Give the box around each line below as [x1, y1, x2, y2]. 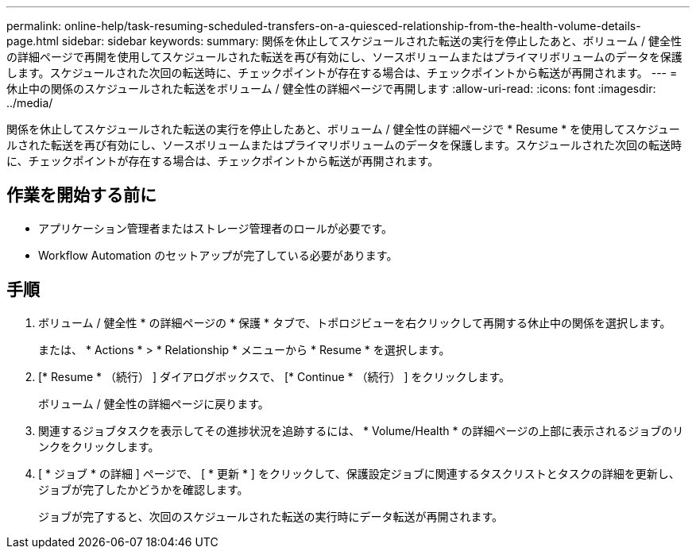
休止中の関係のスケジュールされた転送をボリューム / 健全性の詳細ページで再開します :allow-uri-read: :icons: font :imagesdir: [6, 82, 656, 95]
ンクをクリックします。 [38, 439, 160, 453]
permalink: [6, 19, 62, 33]
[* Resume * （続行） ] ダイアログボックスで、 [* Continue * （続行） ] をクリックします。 [38, 369, 511, 383]
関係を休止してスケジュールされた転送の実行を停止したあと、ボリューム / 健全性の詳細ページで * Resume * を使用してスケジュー [6, 122, 680, 136]
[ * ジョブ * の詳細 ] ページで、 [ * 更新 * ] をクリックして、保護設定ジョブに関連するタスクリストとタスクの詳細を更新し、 [38, 466, 680, 480]
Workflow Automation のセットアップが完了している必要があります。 [38, 248, 398, 262]
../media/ [6, 96, 53, 110]
